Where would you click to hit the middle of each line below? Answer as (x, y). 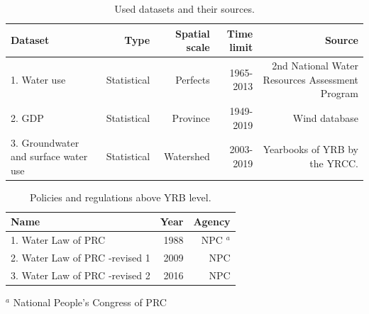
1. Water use (38, 79)
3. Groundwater (45, 142)
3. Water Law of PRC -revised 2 (81, 275)
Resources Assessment (310, 79)
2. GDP (27, 117)
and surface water (49, 156)
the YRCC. (334, 163)
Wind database (325, 117)
